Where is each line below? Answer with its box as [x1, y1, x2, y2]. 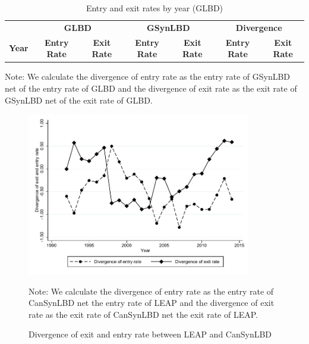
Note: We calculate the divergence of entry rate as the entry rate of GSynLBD [5, 70, 291, 83]
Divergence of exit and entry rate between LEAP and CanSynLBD [29, 328, 272, 340]
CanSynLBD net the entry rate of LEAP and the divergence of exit [29, 296, 275, 309]
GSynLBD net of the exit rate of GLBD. [5, 93, 153, 106]
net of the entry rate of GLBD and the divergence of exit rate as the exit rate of [5, 82, 297, 94]
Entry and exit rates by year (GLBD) [86, 2, 223, 14]
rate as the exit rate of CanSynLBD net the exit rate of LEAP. [29, 308, 258, 320]
